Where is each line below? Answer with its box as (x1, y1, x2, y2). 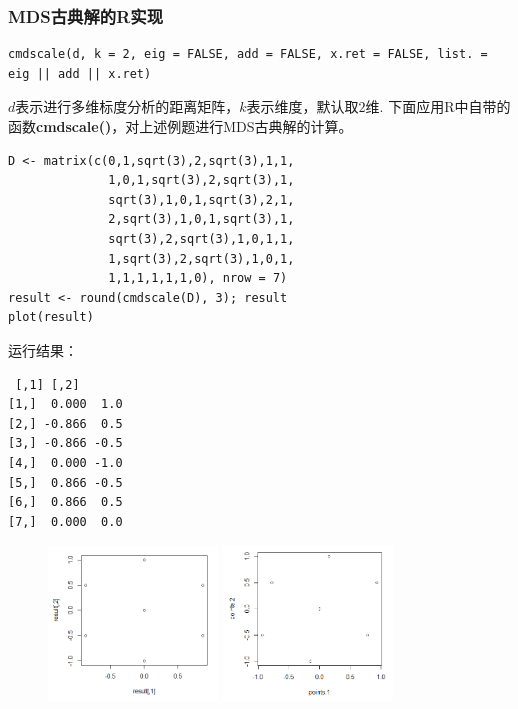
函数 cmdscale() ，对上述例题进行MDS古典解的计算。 (8, 116, 353, 136)
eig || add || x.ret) (8, 66, 152, 81)
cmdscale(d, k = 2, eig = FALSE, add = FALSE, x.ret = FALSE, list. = (8, 47, 488, 62)
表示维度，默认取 (246, 96, 359, 117)
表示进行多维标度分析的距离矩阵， (15, 96, 240, 117)
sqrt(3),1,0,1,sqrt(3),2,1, (108, 192, 295, 207)
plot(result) (8, 310, 94, 325)
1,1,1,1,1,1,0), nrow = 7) (108, 271, 288, 286)
